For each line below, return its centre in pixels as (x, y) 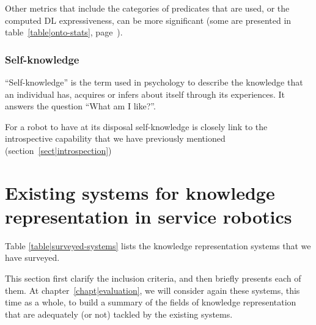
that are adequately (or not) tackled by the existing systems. (119, 314)
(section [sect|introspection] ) (58, 150)
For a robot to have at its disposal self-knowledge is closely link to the (136, 126)
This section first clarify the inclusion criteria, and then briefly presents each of (153, 278)
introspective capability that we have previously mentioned (115, 138)
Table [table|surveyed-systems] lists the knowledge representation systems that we (158, 245)
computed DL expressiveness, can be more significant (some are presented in (148, 20)
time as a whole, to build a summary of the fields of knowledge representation (151, 302)
